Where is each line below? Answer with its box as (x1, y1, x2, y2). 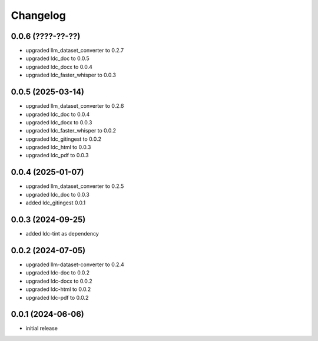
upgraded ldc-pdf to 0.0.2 (25, 294, 89, 301)
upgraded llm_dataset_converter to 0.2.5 (25, 183, 124, 190)
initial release (25, 325, 58, 332)
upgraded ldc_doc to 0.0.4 (25, 111, 90, 118)
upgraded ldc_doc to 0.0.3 (25, 191, 90, 198)
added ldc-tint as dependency (25, 230, 100, 237)
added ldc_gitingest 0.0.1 (25, 199, 86, 206)
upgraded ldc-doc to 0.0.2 (25, 269, 90, 276)
